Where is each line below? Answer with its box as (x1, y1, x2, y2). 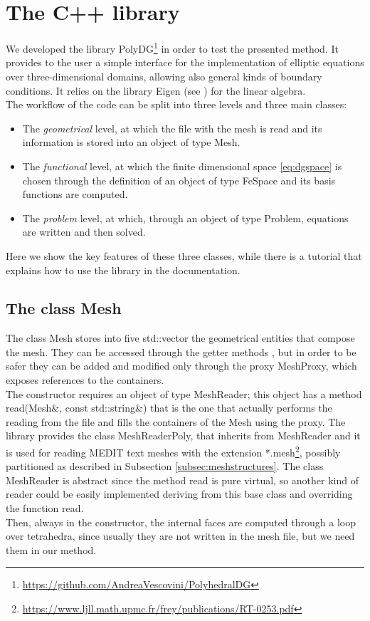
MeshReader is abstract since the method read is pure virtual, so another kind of (6, 472, 359, 487)
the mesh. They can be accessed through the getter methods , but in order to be (6, 344, 356, 359)
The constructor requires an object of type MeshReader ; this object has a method (6, 386, 362, 401)
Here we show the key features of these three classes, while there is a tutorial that (6, 248, 362, 263)
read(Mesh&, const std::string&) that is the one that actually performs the (6, 400, 332, 415)
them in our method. (6, 542, 97, 557)
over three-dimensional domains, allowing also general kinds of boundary (6, 68, 322, 83)
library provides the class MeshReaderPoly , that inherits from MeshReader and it (6, 428, 361, 443)
